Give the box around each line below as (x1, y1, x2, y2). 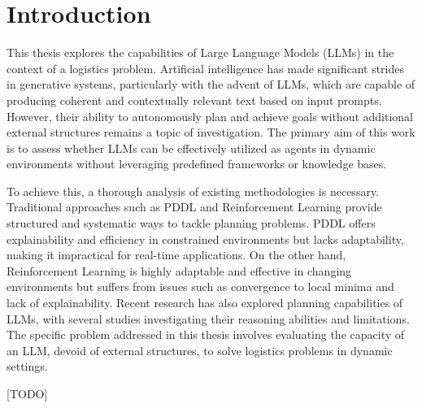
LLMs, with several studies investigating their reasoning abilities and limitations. (7, 310, 410, 327)
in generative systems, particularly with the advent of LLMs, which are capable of (7, 76, 415, 93)
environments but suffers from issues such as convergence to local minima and (7, 278, 394, 295)
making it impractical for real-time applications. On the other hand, (7, 246, 346, 263)
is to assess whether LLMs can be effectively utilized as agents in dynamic (7, 139, 376, 156)
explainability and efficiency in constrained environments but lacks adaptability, (7, 230, 404, 247)
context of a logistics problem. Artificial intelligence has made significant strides (7, 59, 405, 76)
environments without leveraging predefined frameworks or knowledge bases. (7, 155, 387, 172)
